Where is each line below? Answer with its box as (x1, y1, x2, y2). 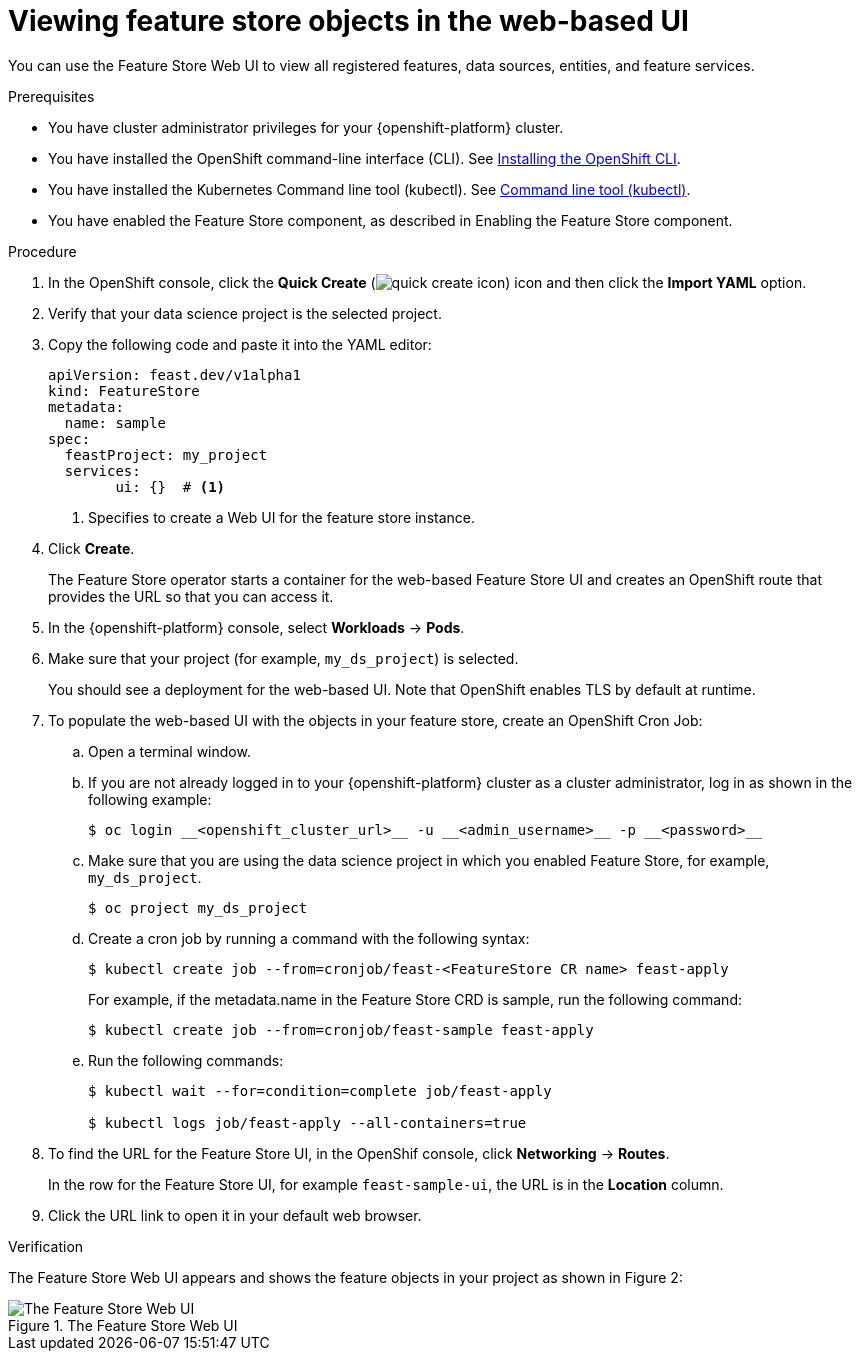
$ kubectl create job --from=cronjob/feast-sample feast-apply (88, 1021, 594, 1038)
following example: (88, 790, 212, 808)
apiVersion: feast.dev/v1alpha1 (48, 366, 301, 383)
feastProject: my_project (64, 446, 268, 463)
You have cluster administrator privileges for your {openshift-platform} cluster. (48, 118, 564, 136)
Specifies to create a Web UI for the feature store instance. (88, 508, 476, 526)
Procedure (8, 242, 77, 260)
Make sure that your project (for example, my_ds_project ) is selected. (48, 649, 519, 667)
